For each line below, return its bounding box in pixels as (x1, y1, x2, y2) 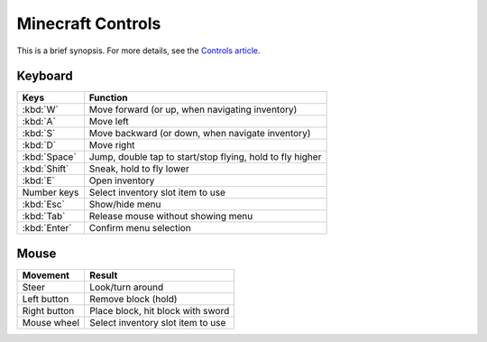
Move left (88, 116, 130, 128)
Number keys (22, 186, 79, 199)
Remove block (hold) (89, 292, 178, 305)
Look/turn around (89, 281, 164, 293)
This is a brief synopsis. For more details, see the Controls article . (16, 45, 261, 56)
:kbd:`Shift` (22, 162, 69, 175)
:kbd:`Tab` (22, 210, 66, 223)
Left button (22, 292, 69, 305)
